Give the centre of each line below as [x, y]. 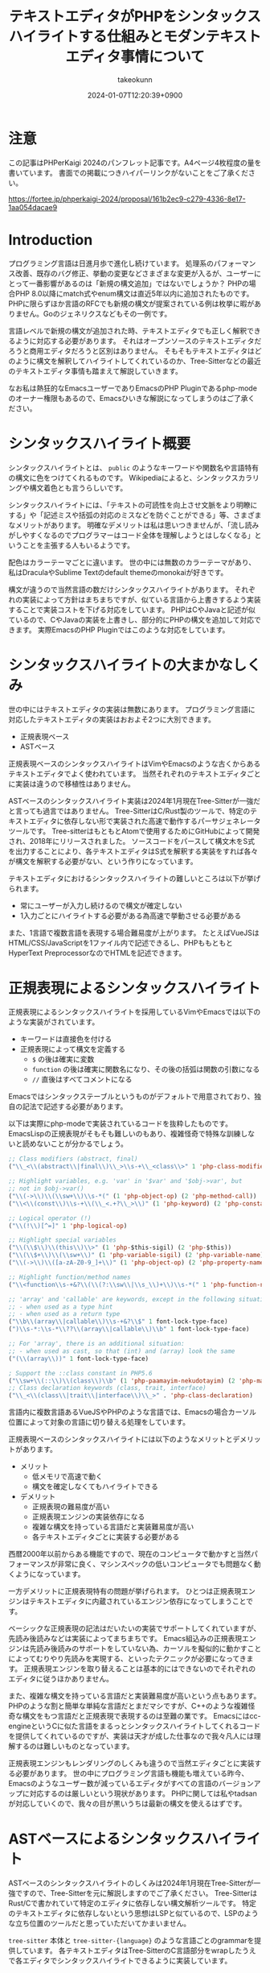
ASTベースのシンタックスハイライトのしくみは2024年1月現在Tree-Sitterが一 [135, 1883]
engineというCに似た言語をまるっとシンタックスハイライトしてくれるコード [135, 1726]
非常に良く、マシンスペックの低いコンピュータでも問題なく [156, 1564]
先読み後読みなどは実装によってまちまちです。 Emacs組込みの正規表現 [125, 1639]
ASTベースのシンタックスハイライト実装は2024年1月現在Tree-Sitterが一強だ [135, 800]
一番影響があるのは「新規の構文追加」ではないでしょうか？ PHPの [139, 283]
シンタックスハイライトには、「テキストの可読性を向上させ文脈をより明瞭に [133, 505]
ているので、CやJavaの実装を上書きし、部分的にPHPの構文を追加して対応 [131, 619]
